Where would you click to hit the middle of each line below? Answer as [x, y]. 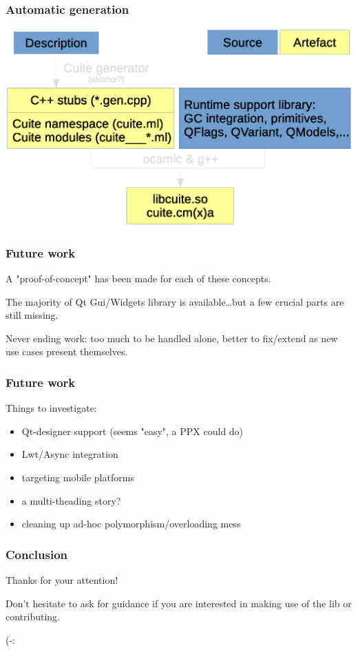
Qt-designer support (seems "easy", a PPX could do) [133, 431]
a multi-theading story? [71, 500]
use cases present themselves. [67, 351]
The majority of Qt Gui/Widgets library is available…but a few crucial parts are [175, 301]
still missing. [32, 315]
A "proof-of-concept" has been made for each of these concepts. [138, 278]
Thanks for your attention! [62, 579]
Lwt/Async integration [70, 454]
